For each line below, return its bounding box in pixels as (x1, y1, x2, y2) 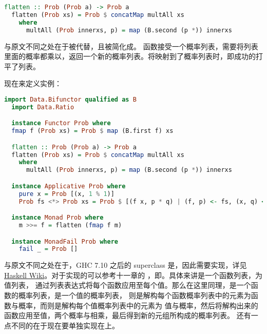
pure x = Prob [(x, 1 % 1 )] (18, 190, 115, 198)
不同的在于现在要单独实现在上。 (11, 320, 119, 330)
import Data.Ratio (11, 103, 74, 111)
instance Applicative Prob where (11, 182, 126, 190)
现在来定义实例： (4, 78, 62, 89)
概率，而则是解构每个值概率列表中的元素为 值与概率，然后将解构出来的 (18, 300, 258, 310)
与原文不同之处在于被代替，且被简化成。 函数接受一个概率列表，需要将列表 (4, 41, 258, 51)
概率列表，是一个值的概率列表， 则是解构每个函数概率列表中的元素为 (18, 290, 251, 301)
